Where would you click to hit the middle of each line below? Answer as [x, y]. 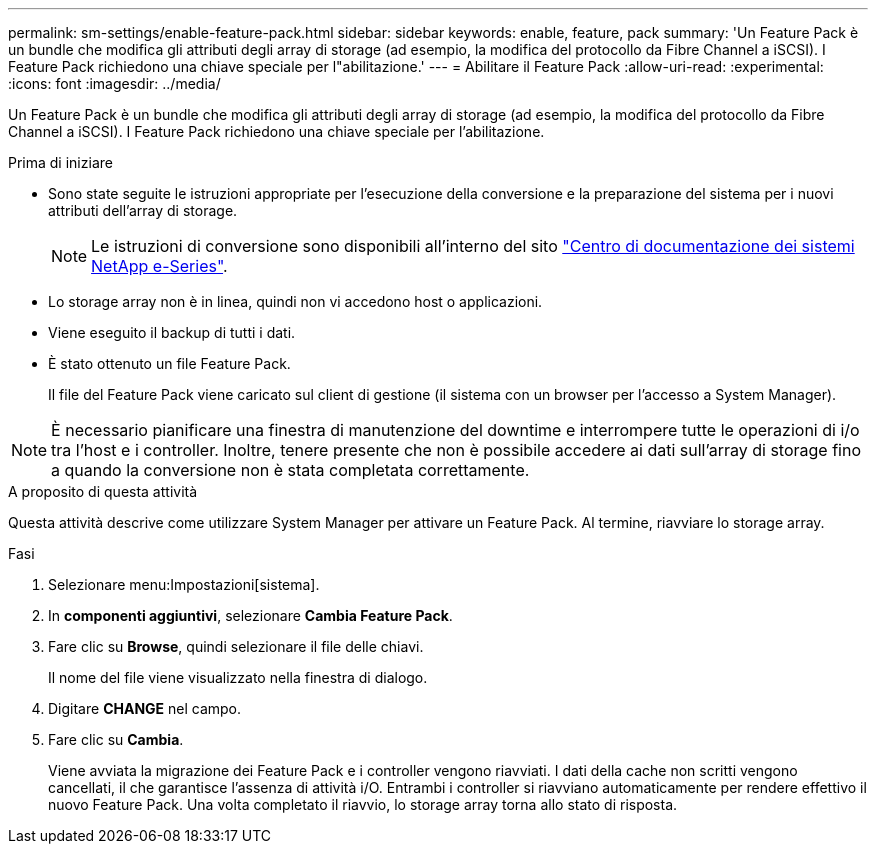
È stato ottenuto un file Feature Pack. [169, 363]
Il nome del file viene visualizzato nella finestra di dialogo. [238, 677]
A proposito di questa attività [103, 491]
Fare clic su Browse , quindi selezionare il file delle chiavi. [236, 646]
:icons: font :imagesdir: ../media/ [114, 83]
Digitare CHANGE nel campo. [145, 708]
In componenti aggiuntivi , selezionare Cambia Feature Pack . [250, 615]
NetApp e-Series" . [159, 266]
